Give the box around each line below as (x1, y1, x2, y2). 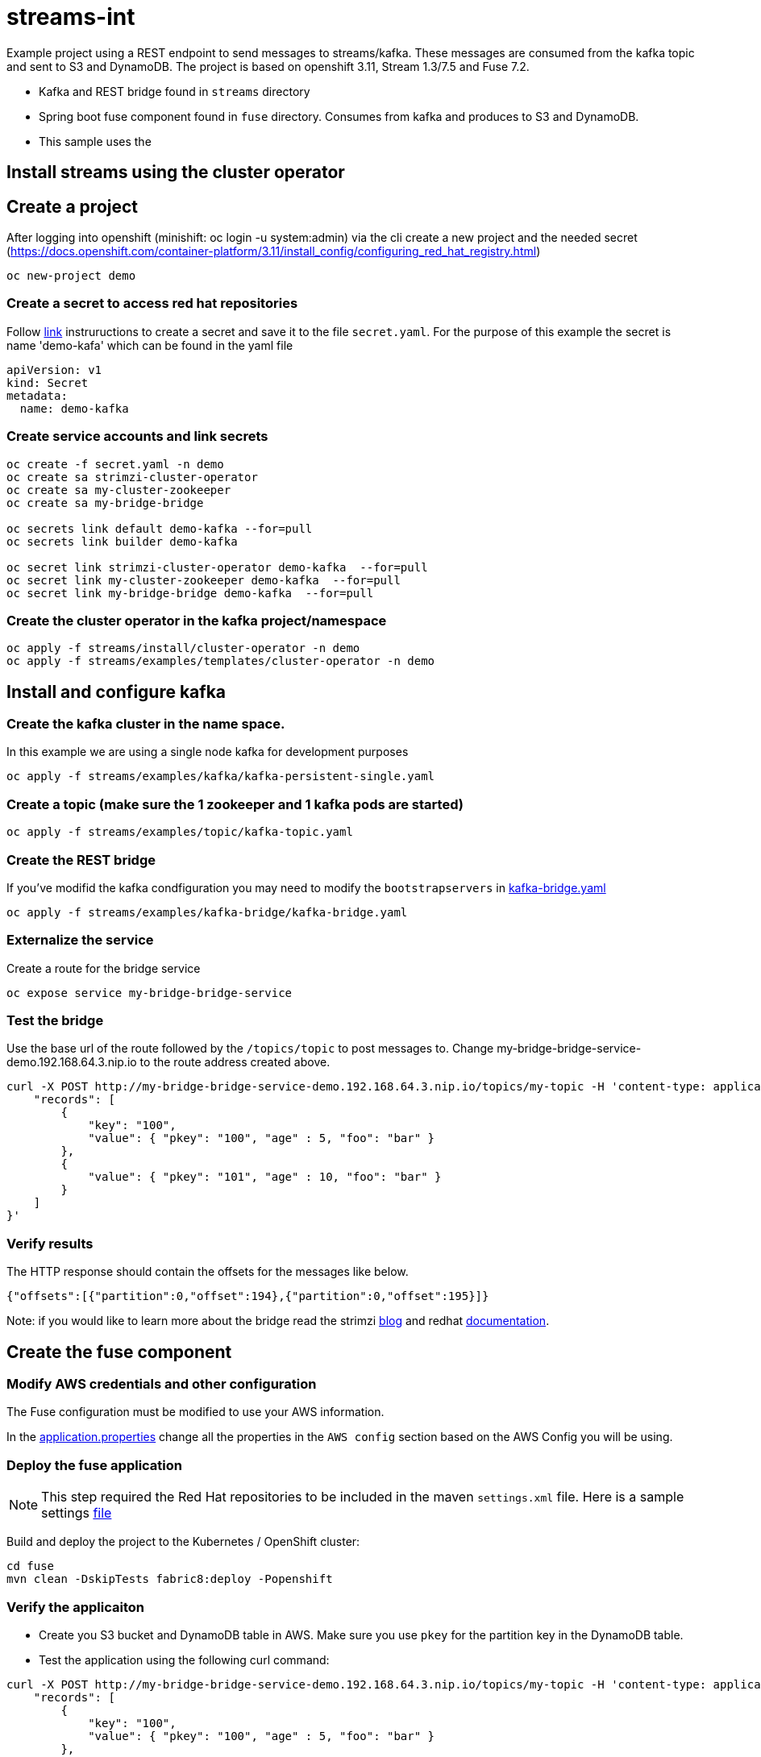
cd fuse (6, 1560, 55, 1573)
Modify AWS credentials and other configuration (6, 1376, 317, 1393)
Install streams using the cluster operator (6, 162, 345, 183)
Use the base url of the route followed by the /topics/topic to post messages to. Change (6, 1041, 494, 1056)
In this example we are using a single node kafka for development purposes (6, 745, 409, 759)
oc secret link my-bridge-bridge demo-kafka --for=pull (6, 586, 374, 600)
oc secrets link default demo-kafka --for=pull (6, 521, 313, 535)
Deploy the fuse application (6, 1456, 182, 1473)
